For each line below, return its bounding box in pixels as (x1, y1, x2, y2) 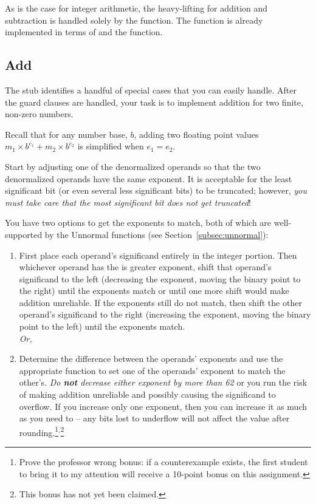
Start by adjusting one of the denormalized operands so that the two (5, 160, 261, 172)
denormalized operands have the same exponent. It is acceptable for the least (5, 172, 292, 185)
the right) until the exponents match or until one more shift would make (19, 284, 289, 297)
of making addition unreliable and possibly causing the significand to (19, 388, 276, 401)
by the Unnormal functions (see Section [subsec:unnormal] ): (44, 228, 269, 240)
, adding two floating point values (134, 128, 259, 140)
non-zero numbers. (5, 107, 74, 120)
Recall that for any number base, (5, 128, 128, 140)
